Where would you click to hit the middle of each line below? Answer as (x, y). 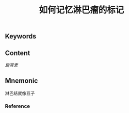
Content (18, 53)
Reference (17, 106)
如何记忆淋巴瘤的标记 (81, 10)
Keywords (21, 36)
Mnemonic (22, 81)
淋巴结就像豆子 (20, 93)
